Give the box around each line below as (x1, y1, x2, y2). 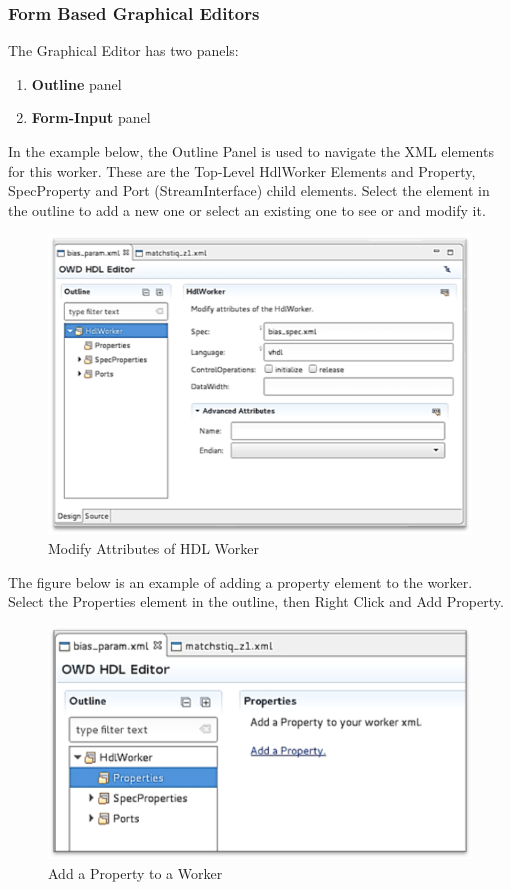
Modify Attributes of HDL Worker (48, 538, 260, 559)
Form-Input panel (31, 107, 151, 128)
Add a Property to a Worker (48, 862, 223, 883)
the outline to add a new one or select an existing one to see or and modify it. (8, 199, 486, 220)
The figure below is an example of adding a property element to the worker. (8, 571, 473, 592)
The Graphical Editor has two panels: (8, 40, 239, 61)
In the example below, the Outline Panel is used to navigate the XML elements (8, 141, 494, 161)
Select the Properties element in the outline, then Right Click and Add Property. (8, 591, 504, 612)
